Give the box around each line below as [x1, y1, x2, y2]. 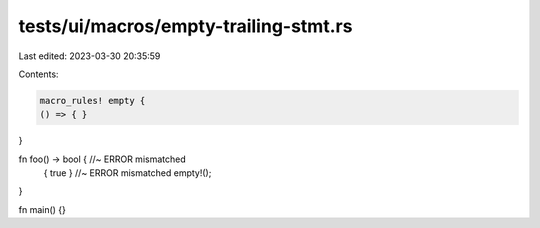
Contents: [18, 68, 59, 80]
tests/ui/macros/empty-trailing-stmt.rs [18, 15, 353, 37]
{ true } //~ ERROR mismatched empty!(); [43, 167, 212, 179]
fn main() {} [18, 203, 67, 215]
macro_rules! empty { [39, 95, 146, 106]
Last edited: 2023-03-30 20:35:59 [18, 50, 161, 62]
